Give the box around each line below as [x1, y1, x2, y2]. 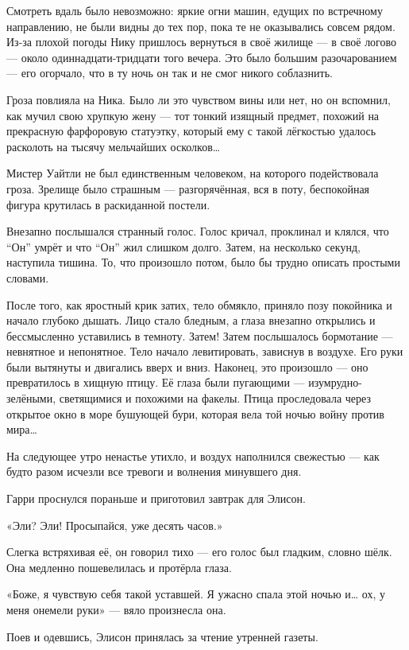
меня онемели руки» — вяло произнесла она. [6, 601, 226, 617]
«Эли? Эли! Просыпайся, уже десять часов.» [6, 516, 223, 533]
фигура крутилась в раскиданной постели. [6, 196, 210, 212]
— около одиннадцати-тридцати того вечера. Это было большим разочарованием [6, 49, 397, 65]
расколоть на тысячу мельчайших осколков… [6, 138, 221, 154]
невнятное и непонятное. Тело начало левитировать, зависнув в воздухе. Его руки [6, 343, 403, 360]
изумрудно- [308, 374, 362, 391]
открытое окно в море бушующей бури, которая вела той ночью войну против [6, 405, 384, 422]
